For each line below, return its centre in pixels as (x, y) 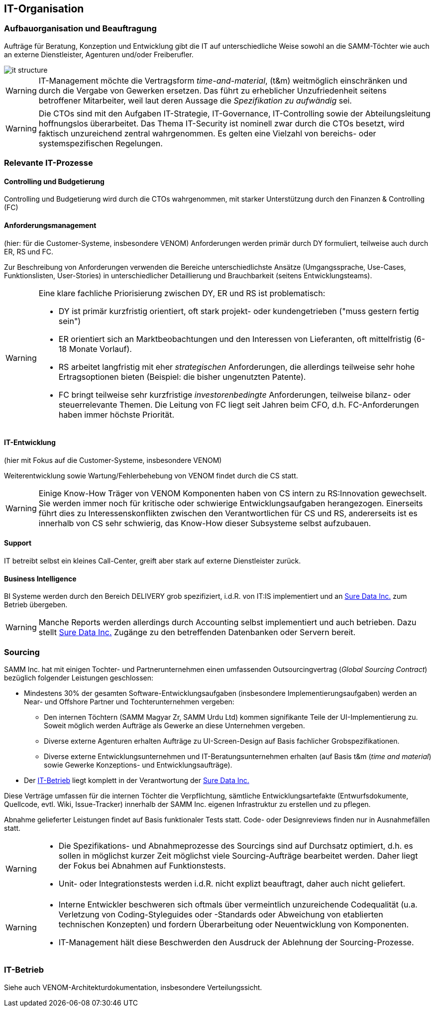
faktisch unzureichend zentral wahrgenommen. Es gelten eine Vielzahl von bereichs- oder (207, 133)
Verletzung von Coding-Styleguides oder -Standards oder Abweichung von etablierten (221, 915)
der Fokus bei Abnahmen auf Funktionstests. (142, 866)
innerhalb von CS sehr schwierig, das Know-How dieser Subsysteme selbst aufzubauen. (205, 523)
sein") (70, 321)
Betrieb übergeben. (36, 605)
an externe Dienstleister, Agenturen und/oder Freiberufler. (99, 54)
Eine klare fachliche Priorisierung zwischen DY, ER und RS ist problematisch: (182, 293)
